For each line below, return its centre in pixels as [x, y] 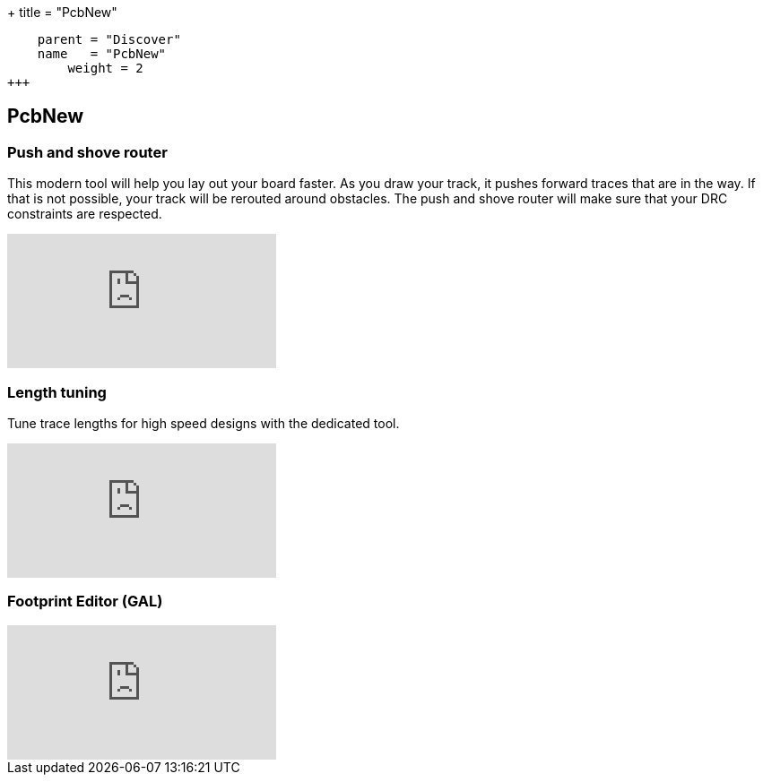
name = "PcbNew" [102, 54]
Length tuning [57, 392]
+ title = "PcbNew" [62, 12]
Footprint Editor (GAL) [85, 602]
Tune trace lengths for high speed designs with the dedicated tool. [204, 423]
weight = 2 [105, 68]
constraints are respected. [85, 214]
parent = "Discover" [109, 39]
